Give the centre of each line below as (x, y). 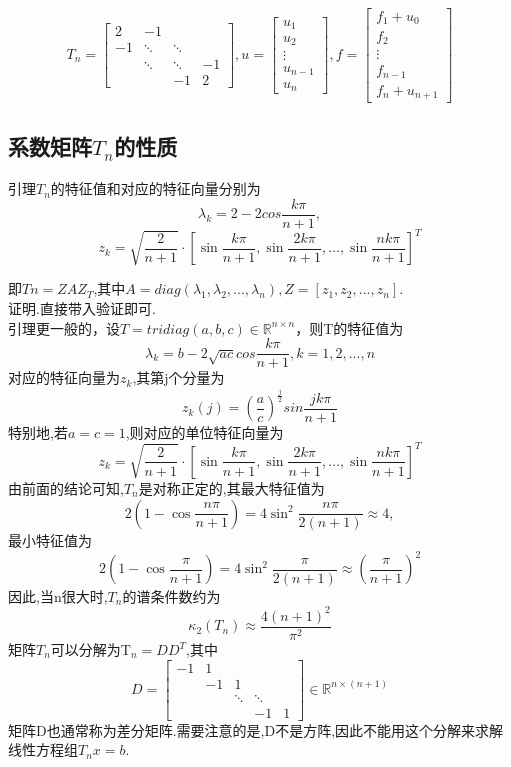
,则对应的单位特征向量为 (204, 431)
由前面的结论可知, (66, 487)
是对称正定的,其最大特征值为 (231, 487)
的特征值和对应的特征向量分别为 (155, 188)
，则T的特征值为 (349, 327)
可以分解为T (90, 649)
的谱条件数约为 (171, 595)
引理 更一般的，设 (64, 327)
